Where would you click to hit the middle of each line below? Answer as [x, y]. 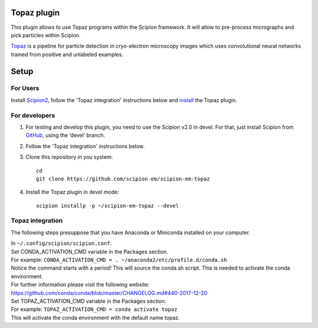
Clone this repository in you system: [69, 157]
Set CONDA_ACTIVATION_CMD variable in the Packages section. [90, 251]
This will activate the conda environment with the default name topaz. [95, 317]
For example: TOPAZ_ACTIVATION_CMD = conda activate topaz [94, 309]
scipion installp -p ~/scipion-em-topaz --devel [107, 206]
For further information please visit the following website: [80, 285]
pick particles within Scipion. [46, 35]
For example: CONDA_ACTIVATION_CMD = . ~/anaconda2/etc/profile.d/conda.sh [119, 260]
